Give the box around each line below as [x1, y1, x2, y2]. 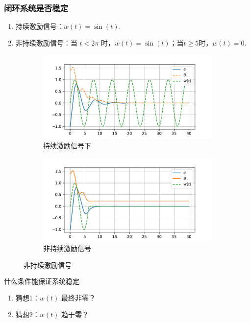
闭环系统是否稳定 [4, 1, 68, 14]
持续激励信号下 [43, 140, 91, 150]
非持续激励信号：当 [15, 37, 77, 47]
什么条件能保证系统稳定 [4, 276, 79, 286]
